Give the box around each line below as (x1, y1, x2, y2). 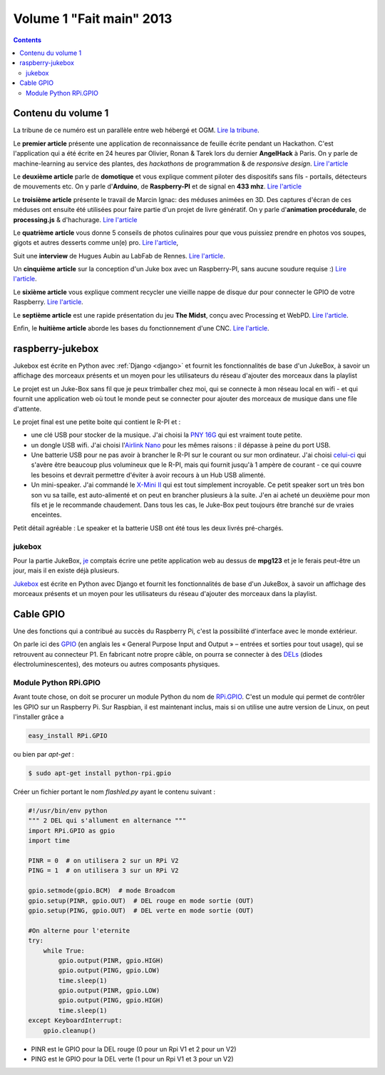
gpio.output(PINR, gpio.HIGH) (58, 957, 164, 964)
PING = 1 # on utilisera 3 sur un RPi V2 (28, 867, 179, 874)
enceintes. (31, 510, 62, 519)
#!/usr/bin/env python (28, 807, 108, 815)
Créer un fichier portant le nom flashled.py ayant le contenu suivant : (13, 787, 215, 796)
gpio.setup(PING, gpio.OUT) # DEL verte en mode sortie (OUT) (28, 907, 255, 914)
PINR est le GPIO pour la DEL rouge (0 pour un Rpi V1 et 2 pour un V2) (31, 1044, 237, 1053)
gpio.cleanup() (43, 1026, 96, 1034)
